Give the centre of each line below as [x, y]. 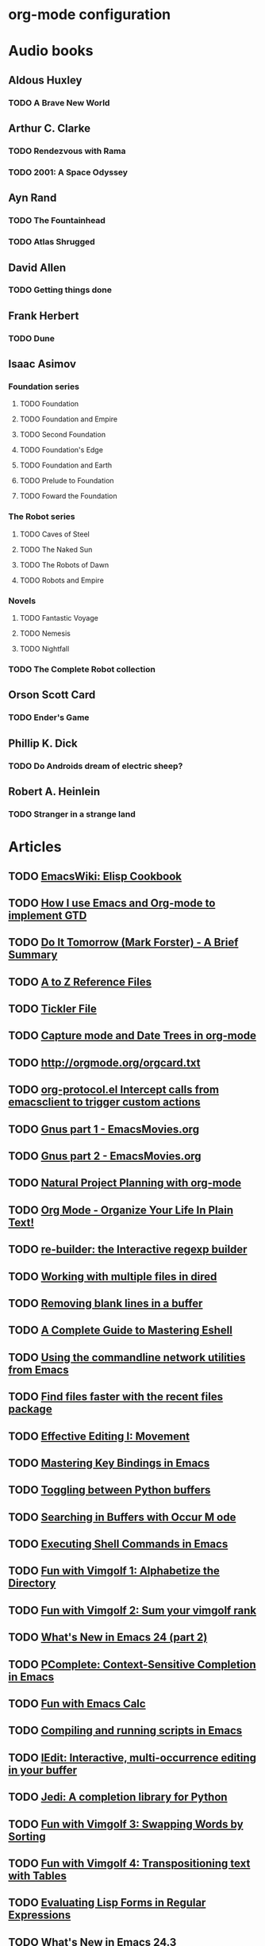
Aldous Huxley [45, 80]
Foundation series [44, 387]
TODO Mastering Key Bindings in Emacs [109, 1463]
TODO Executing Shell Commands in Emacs [118, 1544]
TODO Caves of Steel [54, 534]
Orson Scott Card [52, 695]
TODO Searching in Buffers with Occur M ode [122, 1517]
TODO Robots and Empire [62, 580]
